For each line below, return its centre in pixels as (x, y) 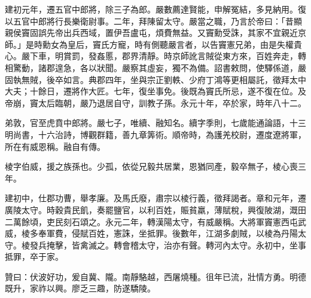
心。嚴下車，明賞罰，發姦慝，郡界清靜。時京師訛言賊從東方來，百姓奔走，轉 (155, 56)
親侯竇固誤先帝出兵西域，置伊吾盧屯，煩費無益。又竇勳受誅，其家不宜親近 (151, 33)
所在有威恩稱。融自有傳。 (55, 146)
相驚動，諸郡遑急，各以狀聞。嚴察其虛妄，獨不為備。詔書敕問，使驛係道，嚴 (155, 67)
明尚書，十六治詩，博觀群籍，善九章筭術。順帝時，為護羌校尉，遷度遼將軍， (155, 134)
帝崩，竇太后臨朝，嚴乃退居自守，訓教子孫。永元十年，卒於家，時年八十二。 (155, 102)
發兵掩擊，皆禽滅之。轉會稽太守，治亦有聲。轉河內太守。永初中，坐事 (168, 245)
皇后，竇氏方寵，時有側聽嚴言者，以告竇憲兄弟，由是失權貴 (185, 44)
